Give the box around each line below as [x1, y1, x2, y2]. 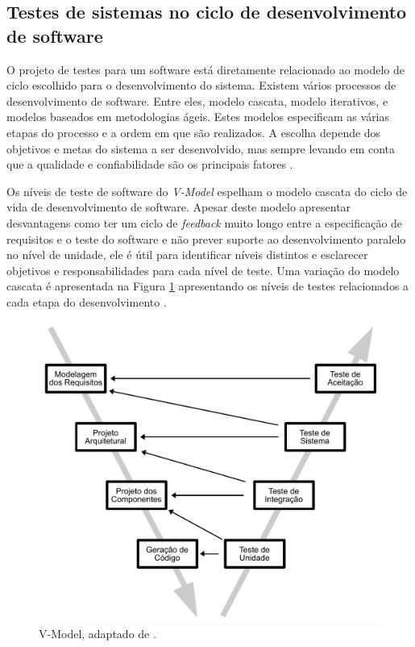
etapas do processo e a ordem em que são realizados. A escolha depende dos [6, 123, 381, 140]
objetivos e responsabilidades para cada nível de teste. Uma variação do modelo [6, 261, 400, 278]
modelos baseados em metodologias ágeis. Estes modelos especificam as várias [6, 108, 390, 125]
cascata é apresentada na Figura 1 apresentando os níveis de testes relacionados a [6, 278, 409, 294]
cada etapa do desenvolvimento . [6, 293, 167, 310]
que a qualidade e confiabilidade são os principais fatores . [6, 156, 293, 173]
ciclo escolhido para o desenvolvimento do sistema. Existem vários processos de [6, 77, 396, 94]
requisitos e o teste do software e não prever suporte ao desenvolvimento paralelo [6, 230, 406, 247]
